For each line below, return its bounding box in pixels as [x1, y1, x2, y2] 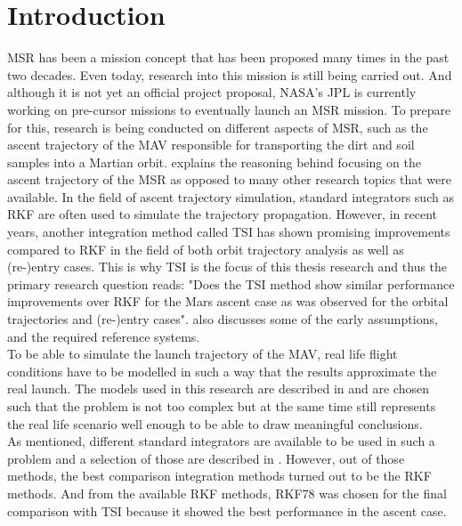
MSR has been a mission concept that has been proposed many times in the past [7, 48, 450, 67]
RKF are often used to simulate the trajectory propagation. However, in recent [7, 205, 437, 223]
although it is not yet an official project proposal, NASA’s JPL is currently [7, 83, 417, 101]
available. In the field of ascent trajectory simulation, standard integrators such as [7, 187, 454, 206]
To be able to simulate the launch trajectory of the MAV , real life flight [7, 344, 398, 363]
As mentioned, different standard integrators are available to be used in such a [7, 432, 435, 450]
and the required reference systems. [7, 327, 200, 345]
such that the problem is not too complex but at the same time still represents [7, 397, 436, 415]
